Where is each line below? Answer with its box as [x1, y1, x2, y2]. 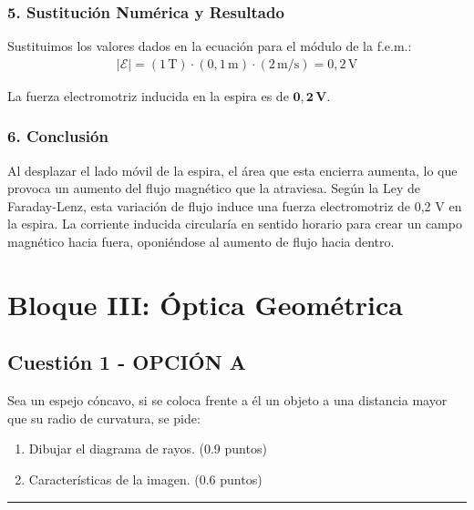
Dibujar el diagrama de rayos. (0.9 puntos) [28, 439, 267, 458]
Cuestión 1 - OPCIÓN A [7, 348, 246, 376]
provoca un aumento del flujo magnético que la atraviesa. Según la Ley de [7, 178, 421, 198]
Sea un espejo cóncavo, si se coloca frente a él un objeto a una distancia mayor [7, 391, 448, 410]
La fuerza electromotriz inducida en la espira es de [7, 86, 289, 105]
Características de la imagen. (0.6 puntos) [28, 469, 263, 488]
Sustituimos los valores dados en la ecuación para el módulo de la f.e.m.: [7, 36, 412, 56]
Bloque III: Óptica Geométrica [7, 285, 403, 322]
